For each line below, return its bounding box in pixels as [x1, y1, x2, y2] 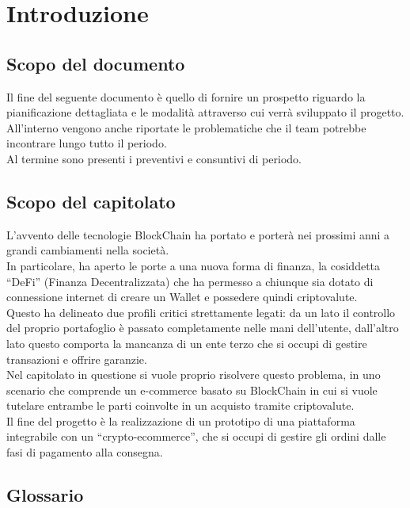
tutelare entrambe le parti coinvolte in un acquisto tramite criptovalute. [6, 397, 355, 414]
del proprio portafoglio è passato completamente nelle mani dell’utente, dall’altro [6, 319, 399, 336]
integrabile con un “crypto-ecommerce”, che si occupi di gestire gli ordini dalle [6, 428, 386, 445]
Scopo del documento [6, 51, 185, 75]
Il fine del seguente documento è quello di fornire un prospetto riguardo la [6, 88, 366, 105]
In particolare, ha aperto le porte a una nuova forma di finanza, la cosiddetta [6, 257, 381, 273]
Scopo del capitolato [6, 189, 176, 213]
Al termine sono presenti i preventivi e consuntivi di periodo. [6, 150, 302, 166]
